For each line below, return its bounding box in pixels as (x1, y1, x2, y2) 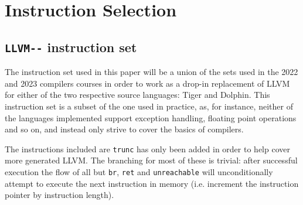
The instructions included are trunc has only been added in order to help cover (5, 142, 290, 155)
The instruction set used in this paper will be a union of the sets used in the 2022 (5, 66, 298, 78)
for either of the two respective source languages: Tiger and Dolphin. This (5, 88, 270, 101)
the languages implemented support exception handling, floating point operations (5, 111, 297, 124)
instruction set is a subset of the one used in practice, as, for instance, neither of (5, 100, 293, 112)
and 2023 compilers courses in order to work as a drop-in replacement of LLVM (5, 77, 290, 89)
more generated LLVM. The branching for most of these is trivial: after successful (5, 154, 298, 166)
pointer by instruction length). (5, 189, 114, 201)
